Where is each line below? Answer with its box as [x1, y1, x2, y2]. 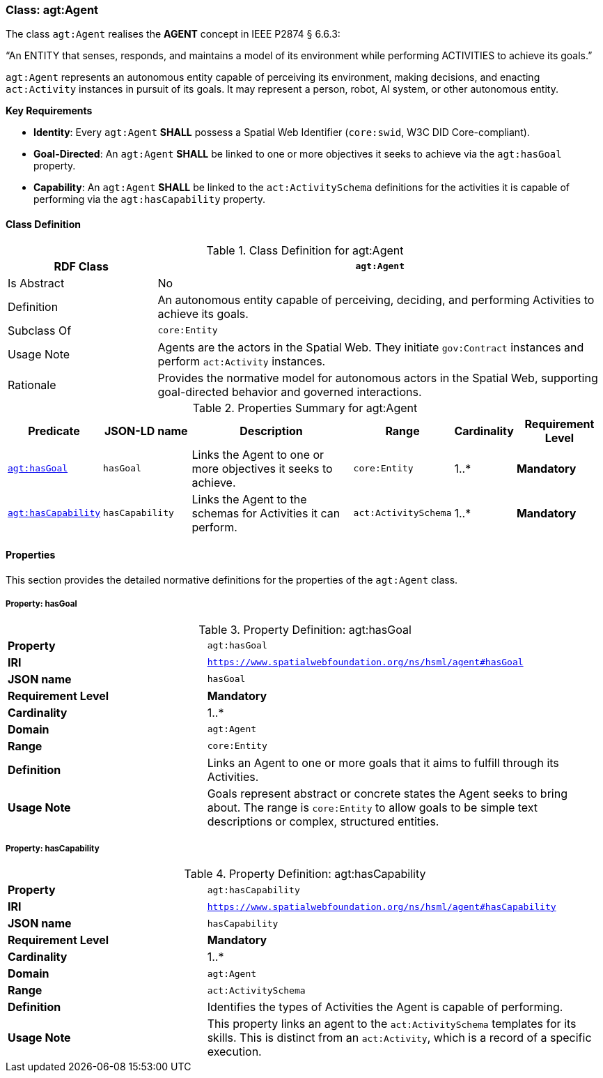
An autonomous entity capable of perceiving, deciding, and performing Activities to [157, 292, 595, 307]
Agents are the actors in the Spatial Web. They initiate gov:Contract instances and [157, 340, 584, 354]
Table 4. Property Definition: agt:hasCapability [184, 867, 426, 881]
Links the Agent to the [191, 492, 307, 506]
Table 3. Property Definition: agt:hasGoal [198, 622, 412, 637]
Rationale [8, 377, 56, 392]
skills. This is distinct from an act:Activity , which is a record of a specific [207, 1031, 592, 1045]
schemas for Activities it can [191, 506, 340, 520]
